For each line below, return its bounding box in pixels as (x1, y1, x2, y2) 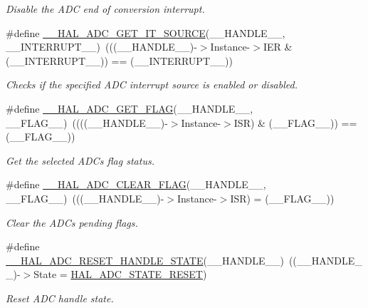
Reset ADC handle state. (6, 290, 114, 305)
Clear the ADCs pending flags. (6, 215, 138, 230)
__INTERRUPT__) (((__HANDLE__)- (6, 39, 197, 54)
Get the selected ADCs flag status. (6, 153, 154, 168)
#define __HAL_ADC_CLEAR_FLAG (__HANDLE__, (6, 177, 266, 192)
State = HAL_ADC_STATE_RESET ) (33, 267, 207, 282)
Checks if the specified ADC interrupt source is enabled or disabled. (6, 77, 298, 92)
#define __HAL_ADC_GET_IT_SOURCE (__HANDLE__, (6, 25, 285, 40)
